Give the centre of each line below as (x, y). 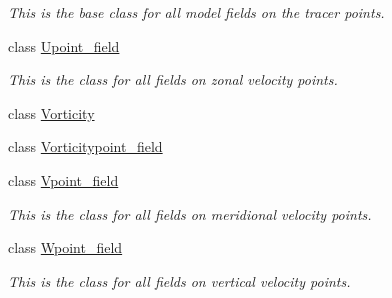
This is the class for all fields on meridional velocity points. (190, 213)
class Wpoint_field (65, 247)
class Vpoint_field (63, 179)
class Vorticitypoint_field (85, 146)
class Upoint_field (64, 45)
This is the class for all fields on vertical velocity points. (179, 280)
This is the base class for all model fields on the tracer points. (196, 12)
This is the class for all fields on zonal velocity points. (173, 79)
